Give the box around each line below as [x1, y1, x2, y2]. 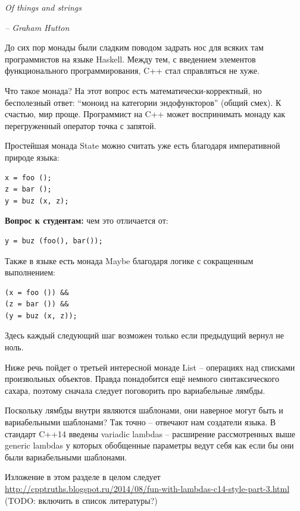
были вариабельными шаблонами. [5, 450, 127, 463]
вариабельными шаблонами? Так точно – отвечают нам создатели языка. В [5, 416, 276, 428]
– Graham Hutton [5, 21, 70, 33]
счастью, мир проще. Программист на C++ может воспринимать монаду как [5, 108, 285, 120]
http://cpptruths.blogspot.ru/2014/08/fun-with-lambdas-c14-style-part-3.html [5, 482, 290, 494]
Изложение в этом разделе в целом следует [5, 471, 161, 483]
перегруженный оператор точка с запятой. [5, 119, 157, 131]
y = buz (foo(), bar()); [5, 236, 103, 245]
